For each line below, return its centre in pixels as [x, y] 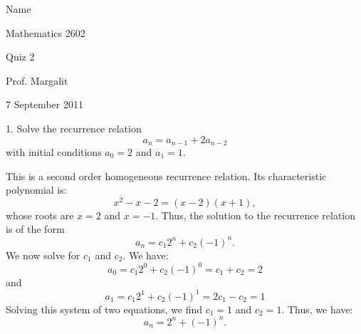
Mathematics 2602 [46, 32]
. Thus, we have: [317, 309]
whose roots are [40, 215]
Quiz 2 [20, 57]
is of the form [35, 229]
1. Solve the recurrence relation [74, 128]
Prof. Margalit [37, 80]
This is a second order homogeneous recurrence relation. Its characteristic [166, 176]
